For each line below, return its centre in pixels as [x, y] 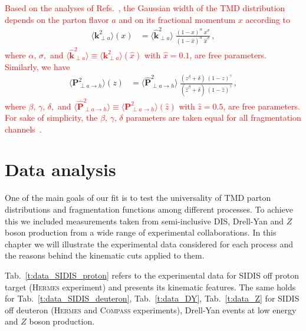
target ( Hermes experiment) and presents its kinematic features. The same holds [150, 287]
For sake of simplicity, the [51, 117]
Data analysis [60, 169]
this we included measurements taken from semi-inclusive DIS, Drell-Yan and [144, 221]
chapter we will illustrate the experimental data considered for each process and [149, 244]
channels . [23, 129]
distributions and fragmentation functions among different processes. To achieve [149, 209]
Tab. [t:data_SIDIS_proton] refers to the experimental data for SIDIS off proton [152, 275]
